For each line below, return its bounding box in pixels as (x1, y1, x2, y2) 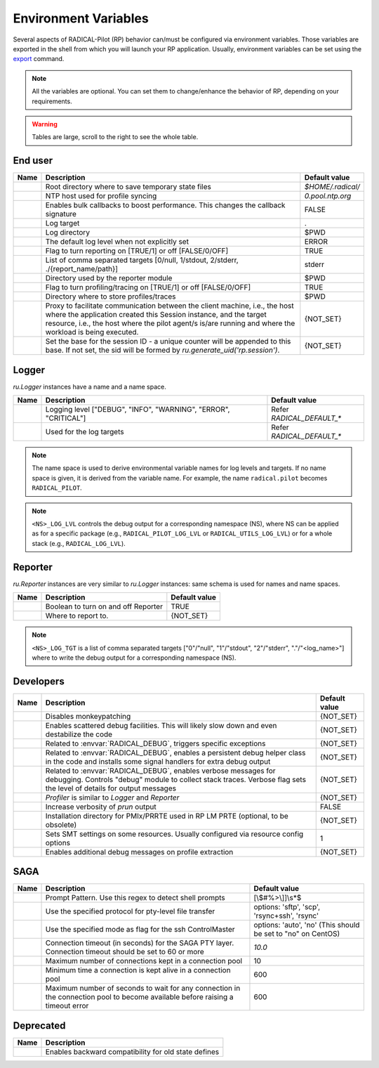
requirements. (32, 97, 73, 105)
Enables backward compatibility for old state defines (45, 1047, 220, 1057)
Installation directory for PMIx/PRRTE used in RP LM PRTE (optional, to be (45, 811, 289, 821)
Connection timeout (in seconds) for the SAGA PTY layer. (45, 938, 234, 948)
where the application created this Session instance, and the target (45, 310, 267, 320)
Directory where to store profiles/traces (45, 292, 176, 301)
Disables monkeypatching (45, 711, 131, 721)
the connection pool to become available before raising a (45, 992, 234, 1002)
